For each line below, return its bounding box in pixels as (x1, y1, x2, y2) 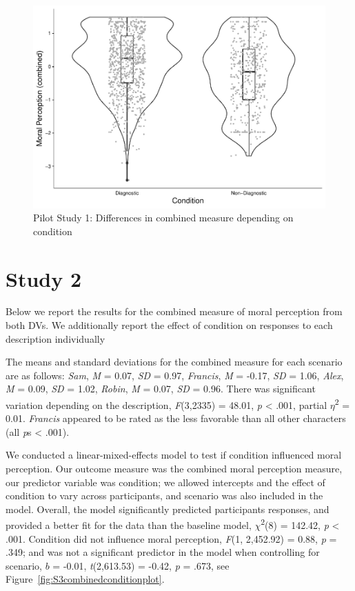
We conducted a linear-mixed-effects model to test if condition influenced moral (6, 448, 342, 462)
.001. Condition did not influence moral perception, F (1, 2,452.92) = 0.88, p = (6, 531, 337, 545)
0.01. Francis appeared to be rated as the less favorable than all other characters (6, 411, 346, 425)
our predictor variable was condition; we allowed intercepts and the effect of (6, 474, 325, 489)
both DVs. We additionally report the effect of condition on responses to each (6, 318, 333, 332)
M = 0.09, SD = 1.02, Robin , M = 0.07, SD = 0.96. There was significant (6, 381, 316, 396)
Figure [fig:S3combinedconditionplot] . (6, 572, 165, 586)
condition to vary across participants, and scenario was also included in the (6, 488, 323, 503)
